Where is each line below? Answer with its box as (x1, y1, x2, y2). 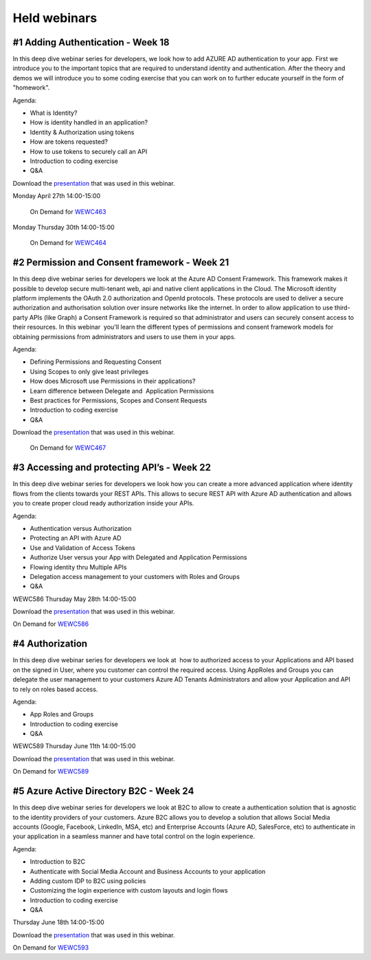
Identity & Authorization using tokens (30, 128, 135, 136)
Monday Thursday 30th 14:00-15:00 (12, 223, 115, 231)
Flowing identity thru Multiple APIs (30, 563, 127, 571)
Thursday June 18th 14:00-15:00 (12, 918, 104, 926)
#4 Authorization (12, 638, 88, 650)
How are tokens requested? (30, 138, 108, 146)
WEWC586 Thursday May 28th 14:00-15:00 (12, 595, 137, 603)
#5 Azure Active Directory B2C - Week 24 (12, 785, 194, 797)
